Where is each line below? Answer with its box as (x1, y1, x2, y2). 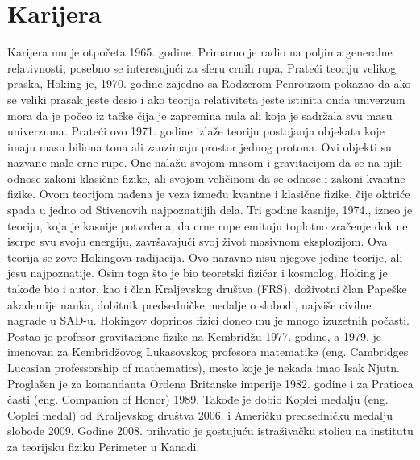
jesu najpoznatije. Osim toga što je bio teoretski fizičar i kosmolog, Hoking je (7, 264, 388, 281)
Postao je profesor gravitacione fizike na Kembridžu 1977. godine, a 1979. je (7, 327, 382, 344)
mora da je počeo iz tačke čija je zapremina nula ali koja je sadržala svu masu (7, 106, 393, 123)
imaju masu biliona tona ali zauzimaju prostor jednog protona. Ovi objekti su (7, 138, 392, 155)
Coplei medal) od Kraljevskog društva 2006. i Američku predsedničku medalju (7, 406, 393, 423)
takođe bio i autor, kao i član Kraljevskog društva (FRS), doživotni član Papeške (7, 280, 407, 297)
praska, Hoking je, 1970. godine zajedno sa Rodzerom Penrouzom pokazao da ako (7, 75, 411, 92)
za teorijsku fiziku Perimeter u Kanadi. (7, 437, 200, 454)
